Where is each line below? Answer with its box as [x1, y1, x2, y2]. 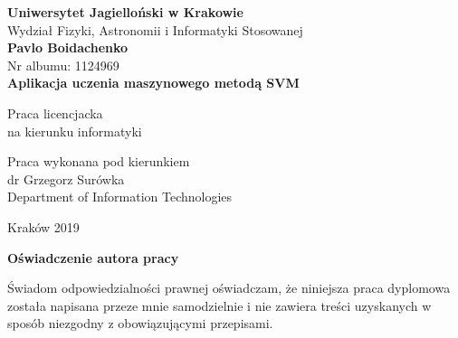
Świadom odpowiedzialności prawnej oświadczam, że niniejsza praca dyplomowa [7, 278, 451, 297]
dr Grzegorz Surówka [7, 169, 125, 188]
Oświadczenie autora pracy [7, 248, 179, 267]
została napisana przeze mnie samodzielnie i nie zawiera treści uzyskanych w [7, 296, 432, 315]
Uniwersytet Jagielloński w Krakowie [7, 3, 243, 21]
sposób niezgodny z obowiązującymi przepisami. [7, 314, 273, 333]
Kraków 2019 [7, 217, 80, 236]
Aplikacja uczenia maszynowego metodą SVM [7, 73, 300, 92]
